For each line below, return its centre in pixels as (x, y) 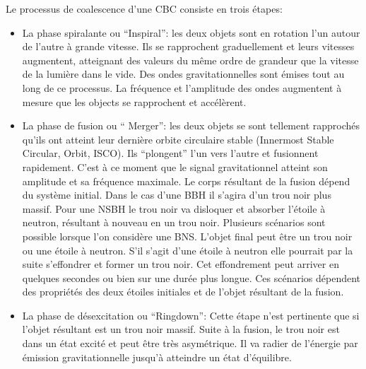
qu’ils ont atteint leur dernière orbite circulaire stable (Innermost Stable (178, 139)
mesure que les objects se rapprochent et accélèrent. (134, 101)
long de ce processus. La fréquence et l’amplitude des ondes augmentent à (182, 87)
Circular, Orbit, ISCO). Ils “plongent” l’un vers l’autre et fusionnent (170, 153)
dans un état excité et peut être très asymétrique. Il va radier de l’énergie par (190, 343)
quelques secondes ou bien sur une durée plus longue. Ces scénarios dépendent (191, 277)
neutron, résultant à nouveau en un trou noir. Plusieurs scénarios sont (174, 222)
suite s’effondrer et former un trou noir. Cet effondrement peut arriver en (181, 264)
